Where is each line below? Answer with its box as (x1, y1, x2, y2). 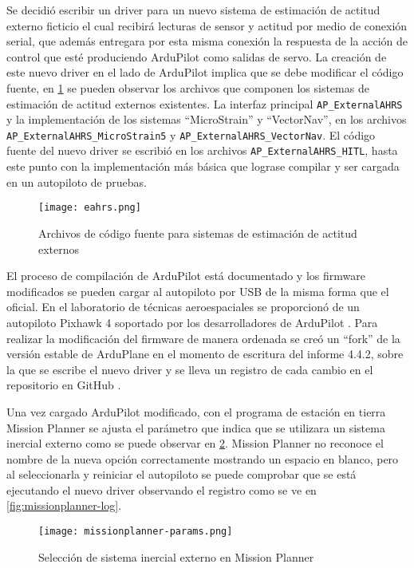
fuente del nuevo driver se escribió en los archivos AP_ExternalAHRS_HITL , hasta (6, 142, 398, 159)
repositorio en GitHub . (6, 377, 121, 393)
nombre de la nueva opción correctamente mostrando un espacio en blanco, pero (6, 450, 399, 467)
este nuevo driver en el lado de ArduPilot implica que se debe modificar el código (6, 64, 404, 81)
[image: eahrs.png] (38, 202, 141, 214)
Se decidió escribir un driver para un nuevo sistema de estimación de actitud (6, 2, 380, 18)
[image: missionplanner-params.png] (38, 526, 233, 538)
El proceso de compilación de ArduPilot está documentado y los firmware (6, 267, 365, 284)
